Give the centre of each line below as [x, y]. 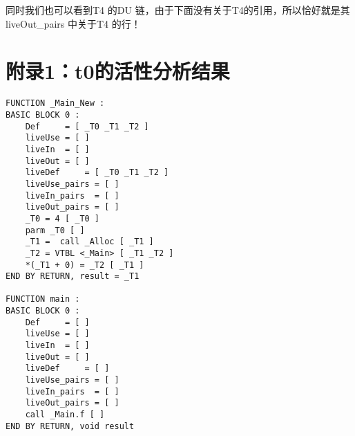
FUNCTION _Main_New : [55, 103]
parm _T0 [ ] [55, 230]
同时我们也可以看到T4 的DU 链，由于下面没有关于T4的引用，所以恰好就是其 [178, 10]
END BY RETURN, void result [70, 426]
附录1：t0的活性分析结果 [118, 71]
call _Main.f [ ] [65, 415]
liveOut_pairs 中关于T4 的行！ [73, 23]
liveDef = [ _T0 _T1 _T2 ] [97, 173]
